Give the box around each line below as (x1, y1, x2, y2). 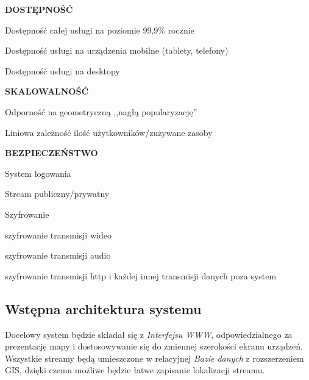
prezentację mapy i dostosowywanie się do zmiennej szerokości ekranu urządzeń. (5, 340, 303, 353)
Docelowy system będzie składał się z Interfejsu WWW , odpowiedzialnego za (5, 328, 293, 340)
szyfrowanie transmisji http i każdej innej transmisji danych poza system (5, 269, 277, 282)
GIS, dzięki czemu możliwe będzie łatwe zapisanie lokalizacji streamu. (5, 364, 265, 376)
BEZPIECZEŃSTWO (5, 146, 98, 159)
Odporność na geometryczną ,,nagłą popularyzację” (5, 105, 197, 118)
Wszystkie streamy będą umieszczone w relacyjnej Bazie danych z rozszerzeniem (5, 351, 304, 364)
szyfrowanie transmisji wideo (5, 228, 112, 241)
